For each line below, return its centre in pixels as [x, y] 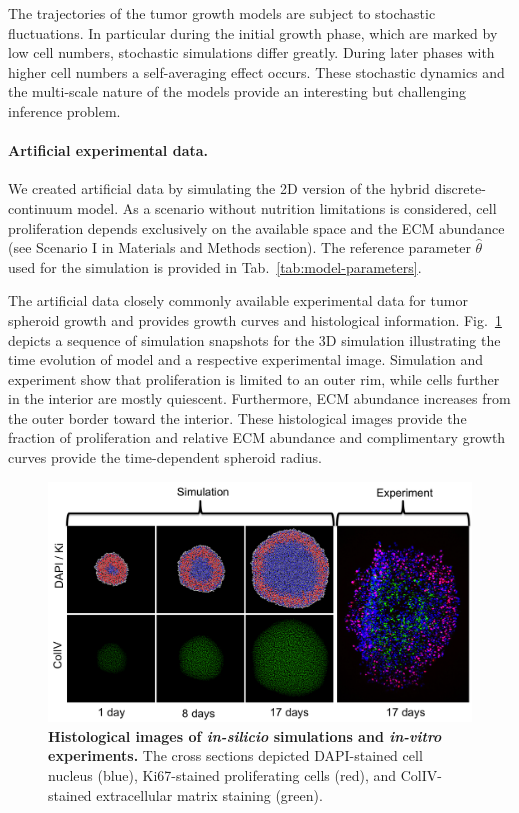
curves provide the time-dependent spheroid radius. [165, 457]
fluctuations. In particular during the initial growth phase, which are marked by [253, 32]
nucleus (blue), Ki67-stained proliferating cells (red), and [222, 775]
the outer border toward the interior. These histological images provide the [237, 417]
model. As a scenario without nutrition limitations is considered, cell [287, 207]
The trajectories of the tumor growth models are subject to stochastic [222, 13]
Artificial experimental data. [108, 150]
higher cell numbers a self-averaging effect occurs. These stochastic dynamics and [256, 71]
